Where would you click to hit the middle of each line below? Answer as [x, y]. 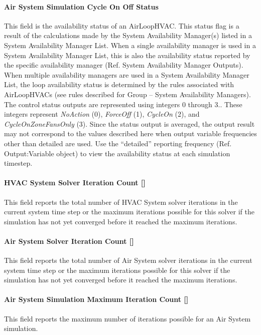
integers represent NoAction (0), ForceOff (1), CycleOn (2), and [102, 114]
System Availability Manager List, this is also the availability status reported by [127, 55]
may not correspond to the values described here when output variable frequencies [130, 133]
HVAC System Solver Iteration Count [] [75, 183]
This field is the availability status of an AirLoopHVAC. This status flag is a [122, 25]
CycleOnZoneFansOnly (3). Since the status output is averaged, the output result [129, 123]
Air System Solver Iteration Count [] [69, 241]
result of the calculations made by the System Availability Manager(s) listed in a [128, 35]
